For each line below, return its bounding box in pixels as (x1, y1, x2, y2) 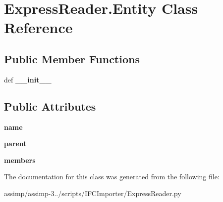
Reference (4, 17, 73, 38)
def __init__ (4, 74, 52, 84)
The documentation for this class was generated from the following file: (4, 171, 220, 182)
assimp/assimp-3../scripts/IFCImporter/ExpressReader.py (4, 188, 181, 198)
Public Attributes (4, 98, 96, 114)
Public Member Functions (4, 51, 140, 66)
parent (4, 138, 27, 149)
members (4, 155, 36, 165)
